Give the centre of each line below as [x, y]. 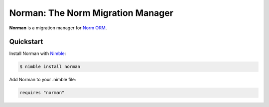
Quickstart [26, 42]
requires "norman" [42, 93]
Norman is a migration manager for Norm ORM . [58, 28]
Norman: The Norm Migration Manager [91, 13]
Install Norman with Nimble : [38, 53]
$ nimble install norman [50, 67]
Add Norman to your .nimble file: [43, 80]
